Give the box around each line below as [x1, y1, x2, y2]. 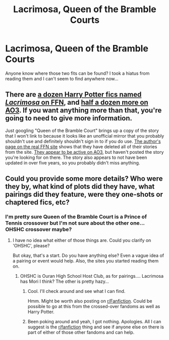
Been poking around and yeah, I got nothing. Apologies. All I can [27, 319, 161, 325]
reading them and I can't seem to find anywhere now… [5, 75, 119, 81]
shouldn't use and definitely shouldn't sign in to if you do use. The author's [5, 138, 161, 144]
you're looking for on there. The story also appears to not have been [5, 154, 147, 160]
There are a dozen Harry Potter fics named [5, 90, 142, 99]
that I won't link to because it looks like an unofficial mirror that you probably [5, 133, 164, 139]
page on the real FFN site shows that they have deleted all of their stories [5, 143, 157, 150]
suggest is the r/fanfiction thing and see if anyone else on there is [27, 324, 164, 330]
